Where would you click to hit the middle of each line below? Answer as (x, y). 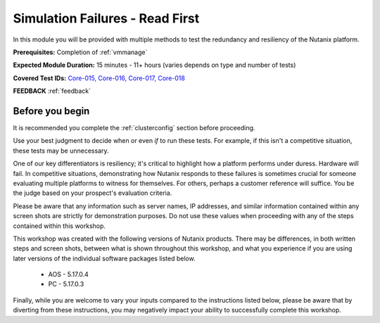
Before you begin (51, 111)
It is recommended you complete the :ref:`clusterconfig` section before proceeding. (134, 128)
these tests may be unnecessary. (61, 151)
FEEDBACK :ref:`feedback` (52, 91)
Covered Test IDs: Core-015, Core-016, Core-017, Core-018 (99, 78)
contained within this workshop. (59, 226)
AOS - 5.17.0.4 (69, 274)
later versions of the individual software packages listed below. (104, 258)
